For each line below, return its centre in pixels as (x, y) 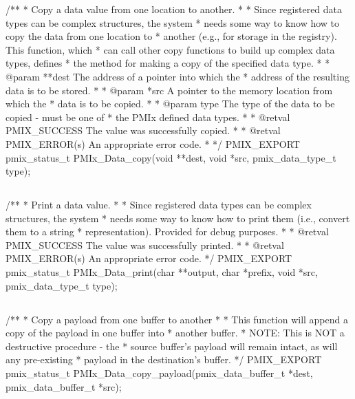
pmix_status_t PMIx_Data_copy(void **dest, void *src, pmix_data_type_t (171, 157)
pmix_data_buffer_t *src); (64, 386)
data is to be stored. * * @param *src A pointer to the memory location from (169, 90)
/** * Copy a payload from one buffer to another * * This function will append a (177, 319)
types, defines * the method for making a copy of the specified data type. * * (168, 63)
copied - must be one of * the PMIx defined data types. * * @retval (148, 117)
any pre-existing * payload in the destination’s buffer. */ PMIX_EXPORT (164, 359)
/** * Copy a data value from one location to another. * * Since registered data (174, 9)
